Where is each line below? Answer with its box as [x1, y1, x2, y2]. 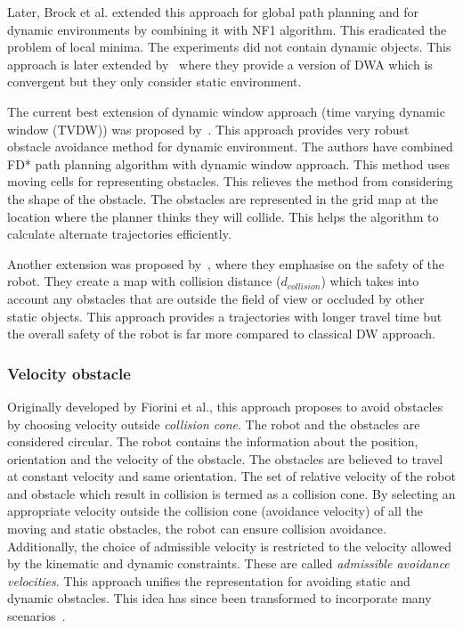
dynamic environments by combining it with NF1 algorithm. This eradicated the [7, 20, 447, 38]
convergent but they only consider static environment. [7, 72, 302, 91]
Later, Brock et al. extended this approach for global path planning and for [7, 3, 418, 20]
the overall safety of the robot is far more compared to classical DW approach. [7, 324, 435, 343]
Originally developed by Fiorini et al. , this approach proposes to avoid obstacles [7, 396, 443, 415]
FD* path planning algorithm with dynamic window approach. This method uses [7, 154, 450, 173]
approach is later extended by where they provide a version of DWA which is [7, 54, 433, 73]
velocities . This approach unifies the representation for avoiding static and [7, 571, 410, 590]
